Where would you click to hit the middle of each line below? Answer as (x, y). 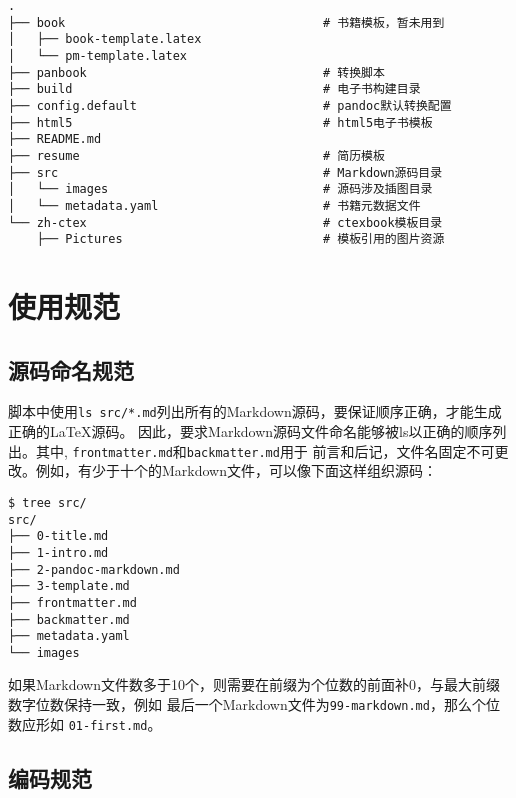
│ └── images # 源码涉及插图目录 (220, 189)
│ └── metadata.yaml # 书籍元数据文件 (214, 205)
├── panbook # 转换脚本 (196, 72)
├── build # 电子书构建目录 (214, 89)
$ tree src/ (47, 502)
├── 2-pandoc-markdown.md (94, 569)
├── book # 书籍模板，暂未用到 (226, 22)
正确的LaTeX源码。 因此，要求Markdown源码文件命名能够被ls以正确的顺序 (250, 431)
